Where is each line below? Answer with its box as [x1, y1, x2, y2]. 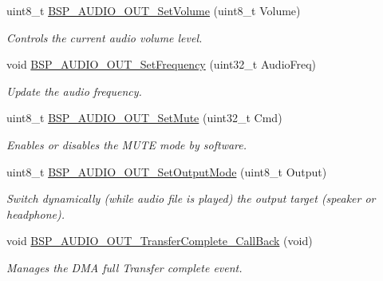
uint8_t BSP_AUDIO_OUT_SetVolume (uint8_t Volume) [6, 2, 301, 18]
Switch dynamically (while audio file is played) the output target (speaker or [6, 190, 376, 207]
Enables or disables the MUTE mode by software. [6, 136, 247, 152]
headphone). [6, 205, 65, 222]
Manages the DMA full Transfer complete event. [6, 259, 243, 275]
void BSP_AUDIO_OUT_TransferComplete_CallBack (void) [6, 232, 313, 249]
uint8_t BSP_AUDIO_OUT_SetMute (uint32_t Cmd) [6, 109, 282, 126]
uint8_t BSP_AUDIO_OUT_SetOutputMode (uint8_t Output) [6, 163, 327, 180]
